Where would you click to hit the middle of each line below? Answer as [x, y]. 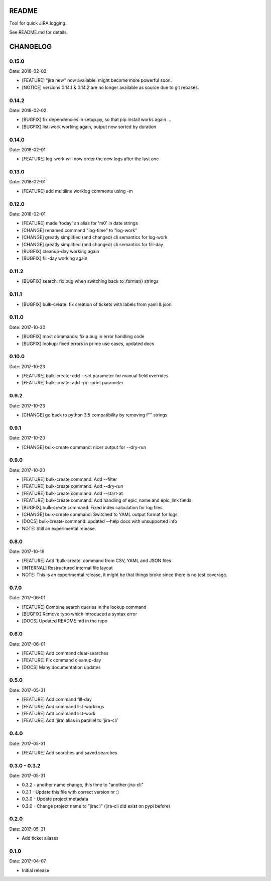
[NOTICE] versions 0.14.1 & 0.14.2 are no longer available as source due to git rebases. [110, 87]
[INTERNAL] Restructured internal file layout [67, 568]
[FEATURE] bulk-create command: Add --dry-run [73, 486]
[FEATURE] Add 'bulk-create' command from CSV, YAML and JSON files [97, 561]
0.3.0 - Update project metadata [55, 799]
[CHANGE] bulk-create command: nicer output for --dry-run [84, 447]
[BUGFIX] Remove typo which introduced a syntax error [80, 614]
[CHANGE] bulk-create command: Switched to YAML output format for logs [100, 514]
